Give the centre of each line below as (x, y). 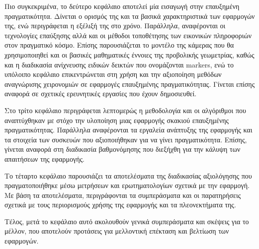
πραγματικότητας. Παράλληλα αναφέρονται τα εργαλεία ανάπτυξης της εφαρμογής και (129, 130)
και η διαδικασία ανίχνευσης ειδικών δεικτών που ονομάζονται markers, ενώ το (119, 64)
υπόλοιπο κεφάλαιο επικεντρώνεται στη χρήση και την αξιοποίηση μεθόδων (113, 74)
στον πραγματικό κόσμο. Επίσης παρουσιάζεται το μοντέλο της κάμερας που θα (119, 45)
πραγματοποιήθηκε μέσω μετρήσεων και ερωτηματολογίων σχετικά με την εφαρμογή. (127, 185)
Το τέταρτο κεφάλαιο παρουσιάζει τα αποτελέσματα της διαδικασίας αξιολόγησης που (128, 175)
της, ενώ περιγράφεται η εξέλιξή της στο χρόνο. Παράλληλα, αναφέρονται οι (115, 26)
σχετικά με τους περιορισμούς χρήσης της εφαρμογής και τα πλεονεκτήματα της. (120, 205)
